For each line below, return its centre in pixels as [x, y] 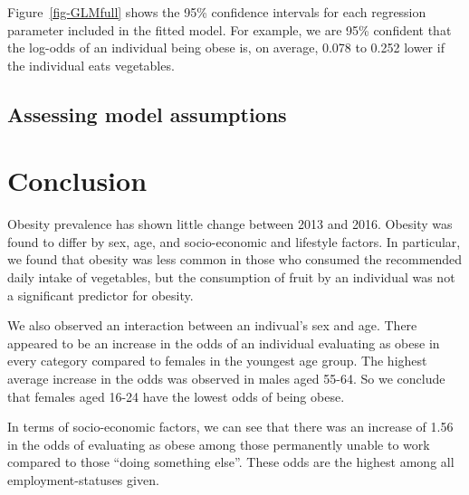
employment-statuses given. [83, 480]
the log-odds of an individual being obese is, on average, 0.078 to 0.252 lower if [226, 48]
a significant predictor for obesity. [100, 295]
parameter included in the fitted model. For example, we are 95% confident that [230, 29]
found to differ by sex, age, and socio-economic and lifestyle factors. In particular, [234, 241]
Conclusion [77, 181]
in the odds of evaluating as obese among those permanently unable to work [219, 444]
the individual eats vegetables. [91, 65]
